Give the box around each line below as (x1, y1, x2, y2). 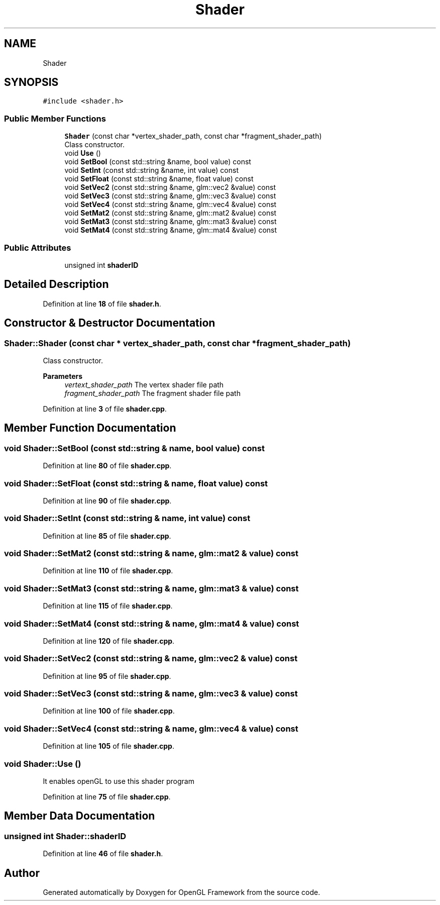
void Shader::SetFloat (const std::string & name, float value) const (4, 478, 268, 488)
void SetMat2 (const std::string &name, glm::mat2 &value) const (64, 209, 277, 218)
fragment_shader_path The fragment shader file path (64, 389, 241, 397)
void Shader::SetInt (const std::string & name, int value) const (4, 513, 251, 524)
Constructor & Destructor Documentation (4, 317, 215, 330)
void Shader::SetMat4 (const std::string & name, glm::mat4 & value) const (4, 618, 299, 629)
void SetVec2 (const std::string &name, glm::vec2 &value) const (64, 183, 276, 192)
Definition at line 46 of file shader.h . (43, 849, 163, 858)
